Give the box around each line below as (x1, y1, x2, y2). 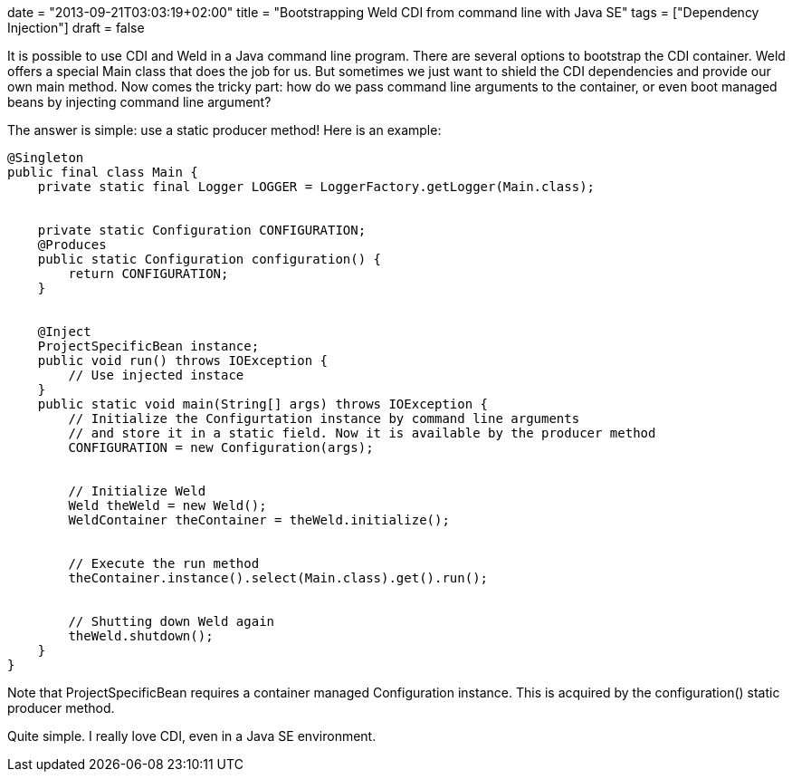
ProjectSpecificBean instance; (37, 339, 260, 353)
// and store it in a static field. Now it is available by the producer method (68, 426, 656, 440)
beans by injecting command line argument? (7, 94, 272, 110)
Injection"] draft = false (7, 20, 145, 35)
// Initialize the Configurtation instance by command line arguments (68, 411, 580, 426)
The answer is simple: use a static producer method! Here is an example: (7, 122, 442, 138)
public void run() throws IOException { (37, 353, 329, 368)
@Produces (37, 237, 107, 252)
